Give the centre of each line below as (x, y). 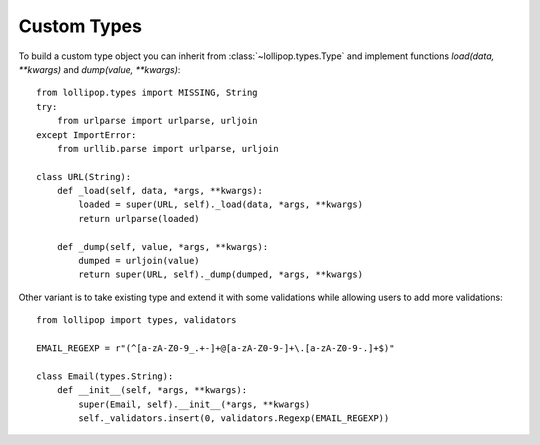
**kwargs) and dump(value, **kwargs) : (99, 69)
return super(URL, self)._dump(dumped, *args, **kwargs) (221, 274)
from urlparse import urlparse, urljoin (157, 121)
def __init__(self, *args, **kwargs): (152, 390)
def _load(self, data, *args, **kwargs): (160, 191)
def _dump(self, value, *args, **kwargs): (162, 246)
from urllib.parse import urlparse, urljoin (167, 148)
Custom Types (80, 26)
